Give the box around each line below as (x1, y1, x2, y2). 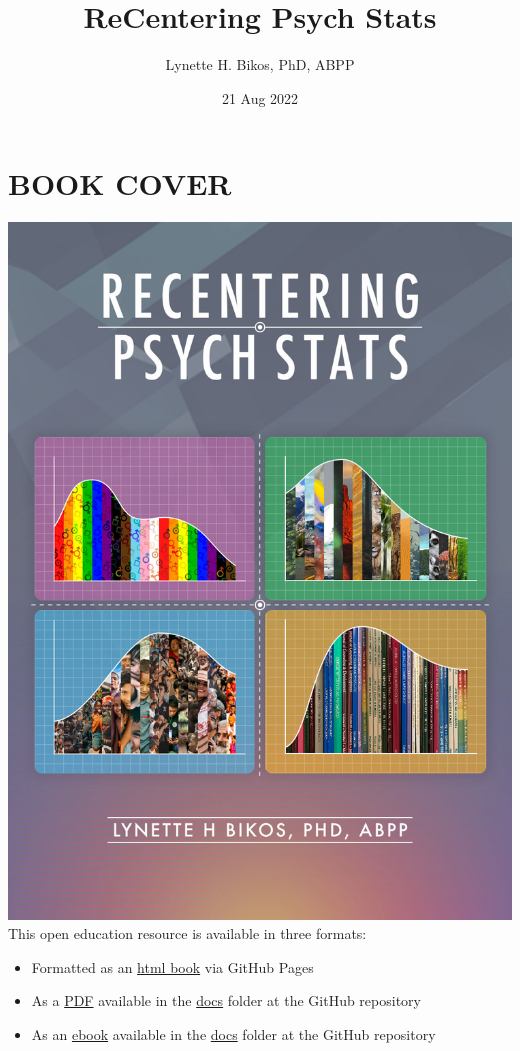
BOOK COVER (8, 163, 232, 204)
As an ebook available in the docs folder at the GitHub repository (31, 1024, 436, 1045)
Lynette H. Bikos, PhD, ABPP (165, 54, 355, 75)
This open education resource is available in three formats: (8, 923, 367, 944)
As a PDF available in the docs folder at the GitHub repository (31, 990, 421, 1011)
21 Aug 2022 (221, 87, 299, 108)
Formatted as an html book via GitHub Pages (31, 956, 314, 977)
